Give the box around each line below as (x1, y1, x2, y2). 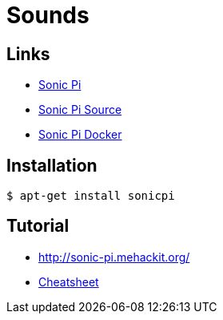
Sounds (6, 2, 90, 29)
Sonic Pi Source (38, 103, 122, 117)
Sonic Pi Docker (38, 128, 122, 142)
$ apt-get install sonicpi (6, 189, 175, 203)
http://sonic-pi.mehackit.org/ (38, 249, 190, 264)
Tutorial (6, 216, 70, 237)
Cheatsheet (38, 274, 99, 289)
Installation (6, 155, 98, 176)
